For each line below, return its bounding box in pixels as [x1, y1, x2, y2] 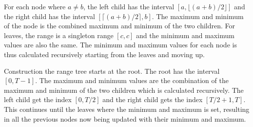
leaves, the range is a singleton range [4, 30, 114, 40]
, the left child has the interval [83, 1, 175, 11]
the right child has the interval [4, 11, 95, 21]
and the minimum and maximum [136, 30, 234, 40]
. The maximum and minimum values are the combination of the [35, 75, 229, 85]
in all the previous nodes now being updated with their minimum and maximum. [4, 113, 246, 124]
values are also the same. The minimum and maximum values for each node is [4, 40, 237, 50]
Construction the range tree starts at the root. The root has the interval [4, 65, 220, 76]
